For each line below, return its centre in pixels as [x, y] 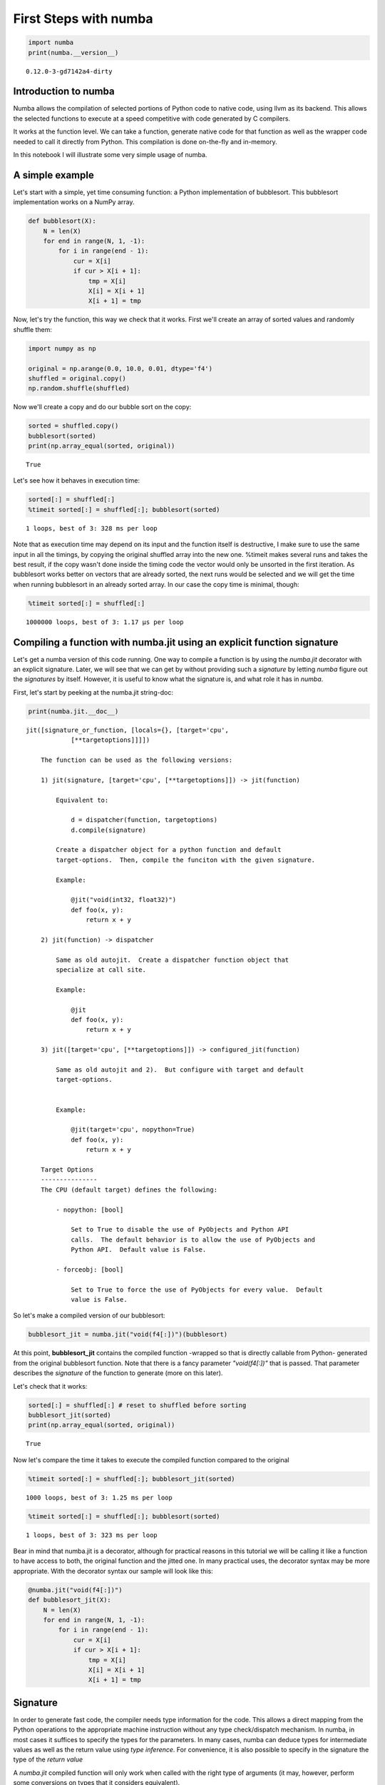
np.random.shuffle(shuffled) [79, 388]
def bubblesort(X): [62, 221]
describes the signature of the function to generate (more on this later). [118, 1373]
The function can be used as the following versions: [137, 760]
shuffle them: [33, 329]
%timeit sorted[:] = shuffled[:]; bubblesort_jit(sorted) [132, 1479]
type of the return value [48, 1759]
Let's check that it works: [50, 1386]
